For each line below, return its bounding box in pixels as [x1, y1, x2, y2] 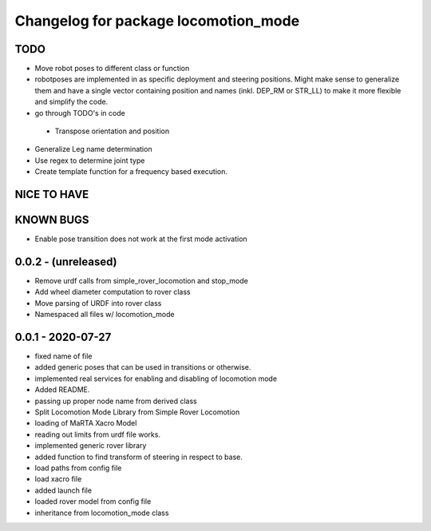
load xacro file [34, 474, 82, 484]
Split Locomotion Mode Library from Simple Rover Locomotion [34, 407, 240, 417]
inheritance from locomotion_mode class [34, 508, 169, 517]
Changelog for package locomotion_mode [14, 12, 300, 30]
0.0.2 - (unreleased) [14, 255, 117, 268]
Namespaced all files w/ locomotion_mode [34, 310, 175, 319]
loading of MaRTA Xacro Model [34, 418, 137, 428]
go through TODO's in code [34, 108, 125, 117]
